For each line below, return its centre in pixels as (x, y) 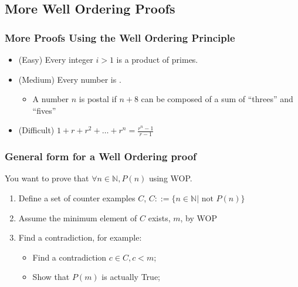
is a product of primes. (157, 59)
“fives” (44, 110)
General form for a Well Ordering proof (101, 156)
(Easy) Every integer (56, 59)
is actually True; (131, 277)
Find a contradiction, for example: (80, 237)
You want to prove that (47, 178)
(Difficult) (36, 130)
